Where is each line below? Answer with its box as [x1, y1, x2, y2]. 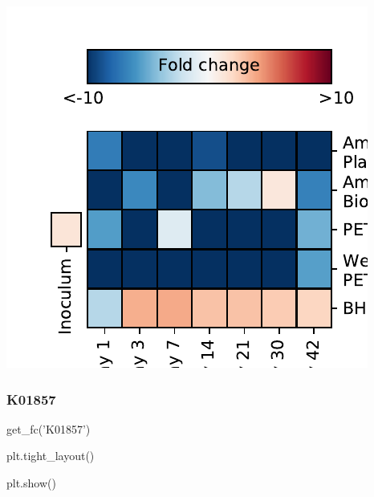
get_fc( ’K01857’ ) [6, 420, 91, 437]
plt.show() [6, 475, 56, 491]
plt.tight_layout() [6, 447, 95, 464]
